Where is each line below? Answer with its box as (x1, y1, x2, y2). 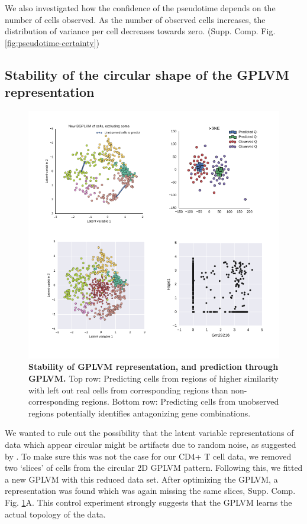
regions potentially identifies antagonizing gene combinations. (28, 406, 251, 419)
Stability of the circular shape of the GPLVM (5, 65, 289, 83)
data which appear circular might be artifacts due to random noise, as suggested (5, 438, 296, 451)
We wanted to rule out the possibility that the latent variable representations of (5, 427, 294, 439)
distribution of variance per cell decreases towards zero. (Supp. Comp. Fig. (5, 25, 276, 37)
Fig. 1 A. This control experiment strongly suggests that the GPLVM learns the (5, 496, 292, 509)
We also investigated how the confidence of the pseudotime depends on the (5, 2, 276, 14)
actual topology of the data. (5, 507, 106, 520)
